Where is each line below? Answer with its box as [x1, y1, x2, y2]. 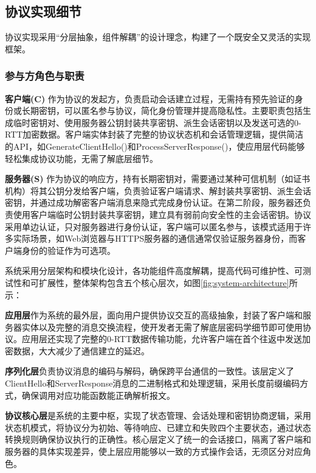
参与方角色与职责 [5, 68, 84, 83]
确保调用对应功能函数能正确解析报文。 [21, 388, 175, 401]
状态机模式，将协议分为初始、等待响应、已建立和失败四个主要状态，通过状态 [5, 421, 311, 433]
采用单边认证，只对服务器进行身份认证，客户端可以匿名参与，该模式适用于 [5, 220, 303, 233]
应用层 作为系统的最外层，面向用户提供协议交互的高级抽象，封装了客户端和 [5, 309, 303, 321]
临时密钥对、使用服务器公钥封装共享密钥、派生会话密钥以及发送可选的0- [13, 116, 301, 128]
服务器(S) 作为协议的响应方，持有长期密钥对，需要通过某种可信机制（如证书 [5, 172, 311, 185]
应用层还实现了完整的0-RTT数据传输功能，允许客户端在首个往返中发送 [21, 332, 303, 345]
